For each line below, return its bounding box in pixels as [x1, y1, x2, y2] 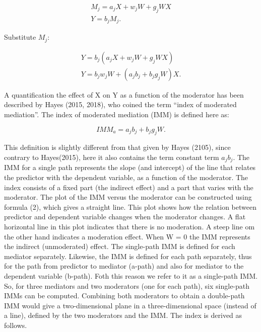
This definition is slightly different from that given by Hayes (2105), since [4, 142, 231, 152]
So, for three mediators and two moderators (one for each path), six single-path [4, 280, 250, 291]
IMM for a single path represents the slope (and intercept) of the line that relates [4, 162, 256, 173]
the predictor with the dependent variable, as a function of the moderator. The [4, 172, 248, 183]
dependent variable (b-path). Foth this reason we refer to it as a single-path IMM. [4, 270, 258, 281]
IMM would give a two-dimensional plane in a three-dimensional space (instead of [4, 300, 256, 310]
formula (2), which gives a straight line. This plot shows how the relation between [4, 201, 256, 212]
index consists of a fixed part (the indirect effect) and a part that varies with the [4, 182, 253, 192]
